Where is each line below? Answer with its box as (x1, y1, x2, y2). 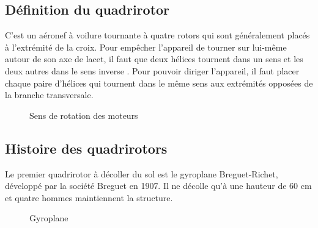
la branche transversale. (5, 88, 94, 101)
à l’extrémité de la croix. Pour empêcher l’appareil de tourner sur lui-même (5, 40, 287, 53)
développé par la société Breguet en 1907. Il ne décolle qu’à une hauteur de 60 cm (5, 179, 312, 192)
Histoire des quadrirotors (5, 138, 168, 157)
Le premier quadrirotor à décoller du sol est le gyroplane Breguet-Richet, (5, 167, 278, 180)
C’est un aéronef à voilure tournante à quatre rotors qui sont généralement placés (5, 29, 310, 41)
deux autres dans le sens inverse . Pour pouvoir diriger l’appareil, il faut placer (5, 64, 300, 77)
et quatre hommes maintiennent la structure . (5, 191, 173, 204)
